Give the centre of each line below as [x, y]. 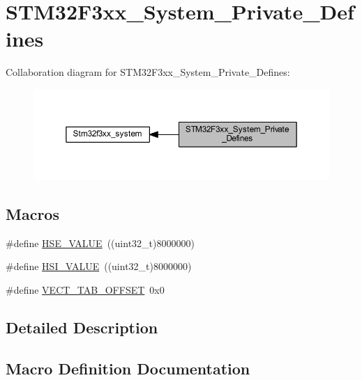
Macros [32, 214]
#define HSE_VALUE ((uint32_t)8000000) [100, 243]
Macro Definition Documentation [128, 368]
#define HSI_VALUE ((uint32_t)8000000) [99, 266]
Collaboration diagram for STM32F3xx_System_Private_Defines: [148, 72]
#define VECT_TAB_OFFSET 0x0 [85, 290]
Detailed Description [82, 327]
